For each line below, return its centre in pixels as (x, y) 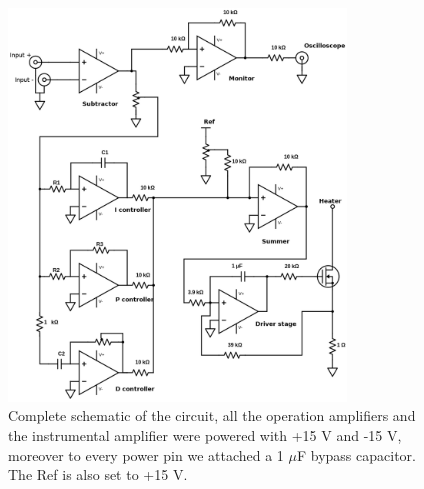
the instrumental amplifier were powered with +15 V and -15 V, (205, 434)
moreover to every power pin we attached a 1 (146, 454)
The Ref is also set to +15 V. (98, 474)
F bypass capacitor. (356, 454)
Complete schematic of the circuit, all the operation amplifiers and (212, 415)
